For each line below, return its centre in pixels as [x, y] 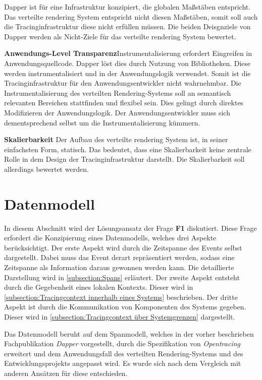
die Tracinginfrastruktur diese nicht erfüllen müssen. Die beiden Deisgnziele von [127, 26]
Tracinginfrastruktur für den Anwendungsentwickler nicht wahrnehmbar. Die [123, 83]
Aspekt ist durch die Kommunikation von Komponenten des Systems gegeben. [125, 307]
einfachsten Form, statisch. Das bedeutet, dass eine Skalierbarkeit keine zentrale [128, 149]
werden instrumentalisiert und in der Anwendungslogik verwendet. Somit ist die [127, 73]
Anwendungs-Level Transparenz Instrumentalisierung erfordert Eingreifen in [128, 53]
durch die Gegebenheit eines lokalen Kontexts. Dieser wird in [99, 287]
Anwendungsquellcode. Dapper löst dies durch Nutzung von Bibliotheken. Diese [127, 63]
